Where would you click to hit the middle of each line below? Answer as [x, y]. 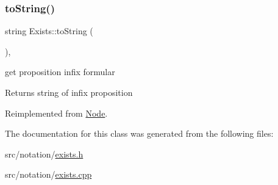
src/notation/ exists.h [44, 154]
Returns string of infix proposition [69, 92]
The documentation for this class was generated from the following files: [139, 133]
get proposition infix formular [60, 72]
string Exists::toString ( [49, 31]
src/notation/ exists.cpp [48, 174]
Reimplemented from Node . [56, 113]
